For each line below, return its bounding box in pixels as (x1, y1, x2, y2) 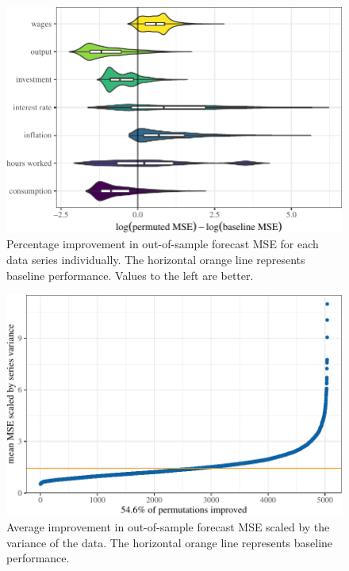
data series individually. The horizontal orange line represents (6, 251, 305, 267)
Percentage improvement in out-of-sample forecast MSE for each (6, 236, 319, 252)
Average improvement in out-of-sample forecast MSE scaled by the (6, 519, 330, 535)
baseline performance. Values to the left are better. (6, 266, 254, 283)
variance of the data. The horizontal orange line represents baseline (6, 534, 333, 550)
